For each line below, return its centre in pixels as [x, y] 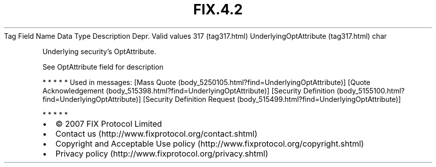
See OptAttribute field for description [103, 67]
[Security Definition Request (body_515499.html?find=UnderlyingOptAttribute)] [272, 99]
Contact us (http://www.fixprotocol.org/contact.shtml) [157, 133]
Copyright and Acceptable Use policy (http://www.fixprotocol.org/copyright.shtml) [210, 143]
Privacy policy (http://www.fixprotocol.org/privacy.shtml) [162, 153]
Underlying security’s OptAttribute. [99, 51]
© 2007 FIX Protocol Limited [109, 124]
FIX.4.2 [218, 9]
